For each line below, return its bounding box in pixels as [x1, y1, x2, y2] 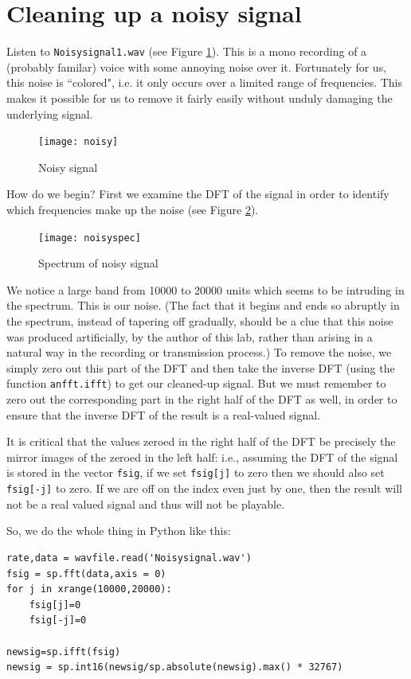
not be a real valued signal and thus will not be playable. [6, 495, 285, 512]
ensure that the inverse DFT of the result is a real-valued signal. [6, 406, 321, 423]
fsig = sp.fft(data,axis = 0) [6, 568, 166, 579]
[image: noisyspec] [38, 232, 141, 244]
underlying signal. [6, 105, 93, 122]
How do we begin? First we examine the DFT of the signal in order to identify [6, 185, 389, 202]
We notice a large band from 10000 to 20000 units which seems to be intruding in [6, 281, 405, 298]
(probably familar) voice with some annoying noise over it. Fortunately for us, [6, 58, 387, 75]
